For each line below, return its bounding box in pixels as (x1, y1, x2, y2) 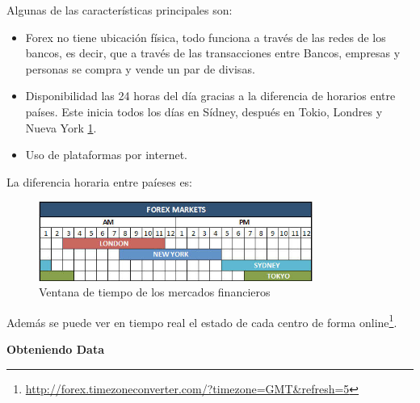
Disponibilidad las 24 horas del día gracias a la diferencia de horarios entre (25, 87, 396, 104)
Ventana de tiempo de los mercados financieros (39, 283, 271, 300)
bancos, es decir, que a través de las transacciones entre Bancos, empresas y (25, 44, 401, 61)
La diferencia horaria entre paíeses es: (6, 173, 193, 190)
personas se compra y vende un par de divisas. (25, 60, 255, 77)
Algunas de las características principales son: (6, 2, 233, 18)
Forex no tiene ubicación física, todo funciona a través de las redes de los (25, 28, 386, 45)
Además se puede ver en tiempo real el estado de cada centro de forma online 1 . (6, 311, 397, 330)
